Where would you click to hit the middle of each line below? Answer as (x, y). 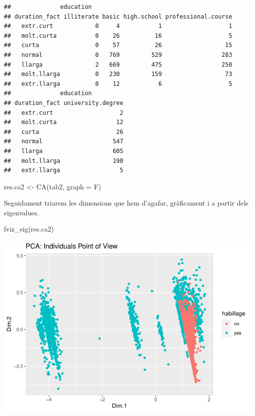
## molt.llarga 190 (64, 161)
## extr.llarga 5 (64, 170)
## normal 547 (64, 142)
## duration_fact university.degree (64, 103)
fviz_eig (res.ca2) (29, 229)
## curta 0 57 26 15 (118, 45)
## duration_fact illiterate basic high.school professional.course (118, 16)
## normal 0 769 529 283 (118, 55)
